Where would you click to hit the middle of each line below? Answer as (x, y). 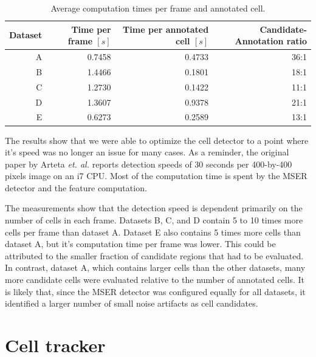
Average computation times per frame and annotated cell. (158, 8)
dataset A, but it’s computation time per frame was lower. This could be (140, 244)
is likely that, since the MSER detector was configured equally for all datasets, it (155, 291)
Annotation (259, 41)
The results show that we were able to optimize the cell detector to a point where (157, 140)
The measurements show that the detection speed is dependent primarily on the (154, 208)
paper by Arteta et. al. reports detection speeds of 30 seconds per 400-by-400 (149, 164)
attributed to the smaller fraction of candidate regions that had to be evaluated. (154, 255)
